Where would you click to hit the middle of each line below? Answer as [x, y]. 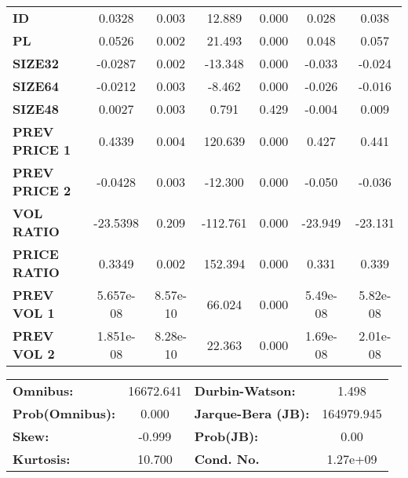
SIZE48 [36, 109]
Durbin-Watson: [245, 390]
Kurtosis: [42, 459]
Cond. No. [227, 459]
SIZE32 [36, 63]
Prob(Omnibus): [64, 413]
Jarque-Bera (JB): [252, 413]
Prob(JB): [226, 436]
